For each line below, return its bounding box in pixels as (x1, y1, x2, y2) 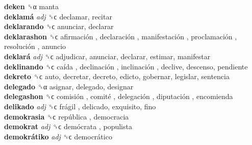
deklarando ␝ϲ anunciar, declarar (4, 21, 114, 32)
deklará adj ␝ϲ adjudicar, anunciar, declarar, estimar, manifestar (4, 51, 211, 61)
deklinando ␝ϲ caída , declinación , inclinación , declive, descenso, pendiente (4, 61, 248, 71)
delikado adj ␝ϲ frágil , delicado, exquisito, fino (4, 101, 156, 111)
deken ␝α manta (4, 1, 59, 11)
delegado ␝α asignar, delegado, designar (4, 81, 134, 91)
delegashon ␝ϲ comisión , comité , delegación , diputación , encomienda (4, 91, 233, 102)
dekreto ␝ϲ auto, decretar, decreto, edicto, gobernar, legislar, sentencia (4, 71, 230, 82)
